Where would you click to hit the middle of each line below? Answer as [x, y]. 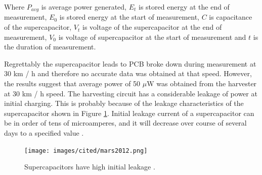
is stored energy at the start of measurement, [129, 17]
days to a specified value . [44, 132]
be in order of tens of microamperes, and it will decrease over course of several [125, 123]
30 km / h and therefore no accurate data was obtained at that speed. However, [128, 73]
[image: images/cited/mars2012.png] [86, 151]
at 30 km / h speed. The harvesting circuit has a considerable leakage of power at [131, 93]
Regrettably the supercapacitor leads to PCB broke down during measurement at [130, 63]
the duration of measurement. [50, 47]
